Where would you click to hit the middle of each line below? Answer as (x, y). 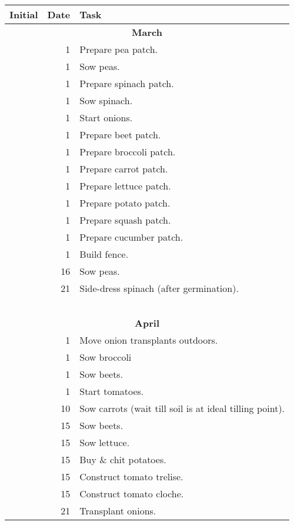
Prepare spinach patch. (127, 83)
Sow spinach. (106, 100)
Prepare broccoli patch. (128, 152)
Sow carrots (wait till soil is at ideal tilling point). (182, 408)
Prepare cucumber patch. (131, 237)
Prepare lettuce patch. (125, 186)
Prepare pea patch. (119, 49)
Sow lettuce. (105, 442)
